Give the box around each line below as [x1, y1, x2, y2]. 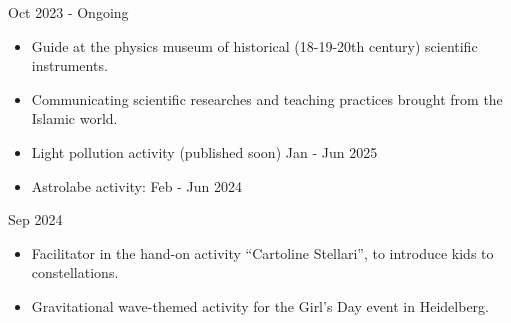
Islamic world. [31, 108, 118, 129]
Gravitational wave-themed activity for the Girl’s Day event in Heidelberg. [31, 295, 489, 316]
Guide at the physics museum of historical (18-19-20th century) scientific [31, 35, 478, 56]
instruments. [31, 55, 108, 76]
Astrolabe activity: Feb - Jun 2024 [31, 175, 242, 196]
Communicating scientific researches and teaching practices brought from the [31, 88, 503, 109]
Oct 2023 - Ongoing [8, 2, 129, 22]
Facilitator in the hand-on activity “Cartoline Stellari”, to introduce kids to [31, 242, 494, 263]
